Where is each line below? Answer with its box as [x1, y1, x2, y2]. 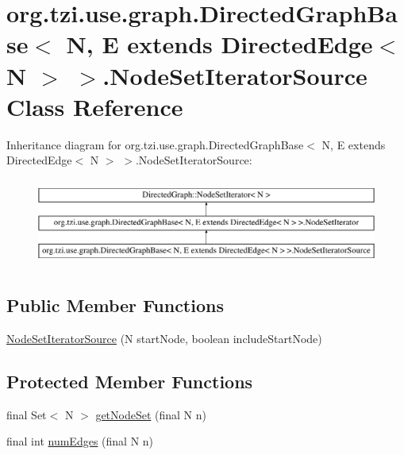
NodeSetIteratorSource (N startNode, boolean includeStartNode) [6, 330, 322, 346]
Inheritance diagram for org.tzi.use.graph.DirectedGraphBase [6, 136, 304, 152]
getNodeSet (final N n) [95, 406, 207, 422]
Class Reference [6, 90, 183, 122]
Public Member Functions [6, 292, 224, 317]
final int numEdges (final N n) [6, 433, 154, 449]
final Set [6, 406, 47, 422]
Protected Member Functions [6, 368, 253, 393]
